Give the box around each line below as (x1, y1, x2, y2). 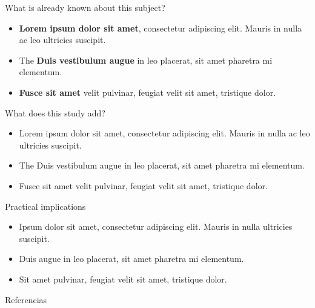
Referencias (5, 293, 47, 306)
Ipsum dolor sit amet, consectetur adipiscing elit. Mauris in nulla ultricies (19, 220, 293, 233)
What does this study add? (5, 106, 105, 119)
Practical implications (5, 199, 86, 212)
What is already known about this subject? (5, 1, 165, 13)
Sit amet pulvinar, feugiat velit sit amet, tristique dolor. (19, 272, 227, 285)
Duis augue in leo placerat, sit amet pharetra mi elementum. (19, 252, 244, 265)
